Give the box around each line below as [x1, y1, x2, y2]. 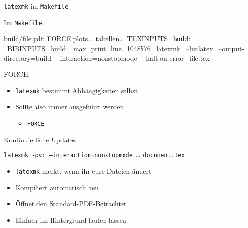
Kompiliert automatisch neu [15, 182, 99, 192]
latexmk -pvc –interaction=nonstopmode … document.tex [4, 152, 185, 159]
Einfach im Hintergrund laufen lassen [15, 214, 126, 225]
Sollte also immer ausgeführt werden [15, 102, 124, 112]
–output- [218, 43, 245, 53]
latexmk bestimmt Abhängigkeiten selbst [15, 85, 138, 95]
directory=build [4, 53, 51, 63]
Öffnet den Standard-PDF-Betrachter [15, 198, 127, 209]
